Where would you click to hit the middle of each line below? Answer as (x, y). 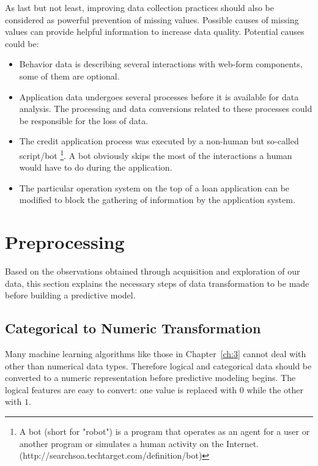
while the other (275, 389)
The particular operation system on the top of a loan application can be (154, 187)
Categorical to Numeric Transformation (133, 328)
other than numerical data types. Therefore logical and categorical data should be (158, 365)
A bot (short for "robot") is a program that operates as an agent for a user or (165, 431)
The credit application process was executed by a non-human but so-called (159, 141)
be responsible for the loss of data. (84, 120)
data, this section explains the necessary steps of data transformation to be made (157, 283)
